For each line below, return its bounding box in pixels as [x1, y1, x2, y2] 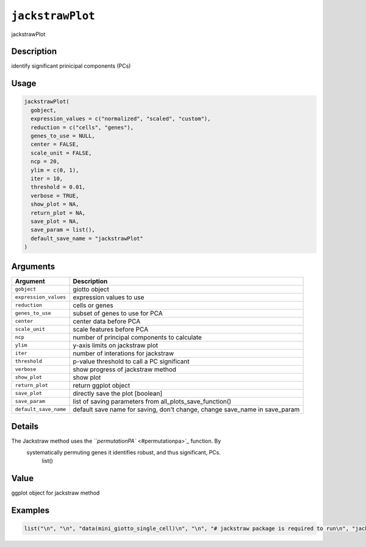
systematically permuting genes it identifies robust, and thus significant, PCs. [26, 449, 221, 456]
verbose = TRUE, [30, 192, 79, 199]
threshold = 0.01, [30, 184, 85, 190]
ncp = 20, [30, 158, 60, 165]
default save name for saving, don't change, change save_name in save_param [73, 405, 300, 413]
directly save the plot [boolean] [73, 389, 163, 397]
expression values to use [73, 293, 145, 302]
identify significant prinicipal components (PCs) [11, 62, 131, 70]
